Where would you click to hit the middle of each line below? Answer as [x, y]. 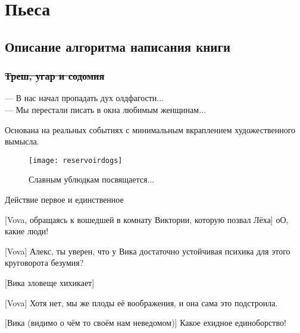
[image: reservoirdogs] [76, 160]
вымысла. [22, 141]
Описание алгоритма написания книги [118, 46]
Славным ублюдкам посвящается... [92, 179]
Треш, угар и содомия [55, 76]
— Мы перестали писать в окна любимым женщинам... [105, 109]
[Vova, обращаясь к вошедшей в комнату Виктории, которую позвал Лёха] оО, [147, 219]
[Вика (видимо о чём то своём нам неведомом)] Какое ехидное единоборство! [146, 323]
